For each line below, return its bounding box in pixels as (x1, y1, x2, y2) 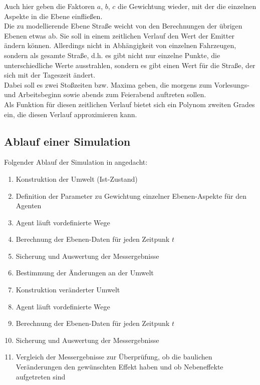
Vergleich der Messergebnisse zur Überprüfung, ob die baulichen (16, 351, 212, 362)
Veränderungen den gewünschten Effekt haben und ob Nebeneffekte (16, 361, 223, 372)
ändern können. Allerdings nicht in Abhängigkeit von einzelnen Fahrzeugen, (4, 40, 236, 51)
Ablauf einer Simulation (4, 133, 131, 149)
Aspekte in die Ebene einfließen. (4, 11, 103, 21)
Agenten (16, 200, 42, 211)
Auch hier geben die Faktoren (4, 1, 95, 11)
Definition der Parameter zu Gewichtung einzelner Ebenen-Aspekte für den (16, 190, 247, 201)
